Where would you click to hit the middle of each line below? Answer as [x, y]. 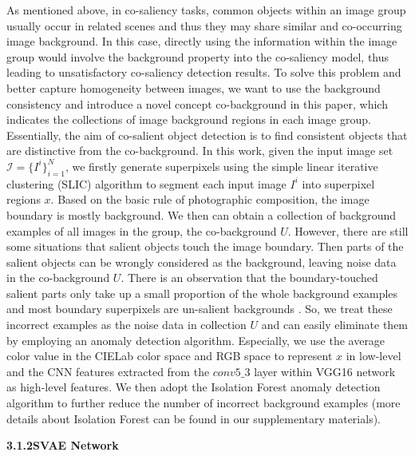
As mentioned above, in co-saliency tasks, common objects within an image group [206, 10]
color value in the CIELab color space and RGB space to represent [170, 356]
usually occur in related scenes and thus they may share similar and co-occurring [204, 25]
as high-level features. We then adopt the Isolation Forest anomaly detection [194, 387]
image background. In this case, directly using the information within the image [202, 41]
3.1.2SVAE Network [63, 445]
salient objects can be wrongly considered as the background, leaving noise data [202, 262]
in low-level [373, 356]
